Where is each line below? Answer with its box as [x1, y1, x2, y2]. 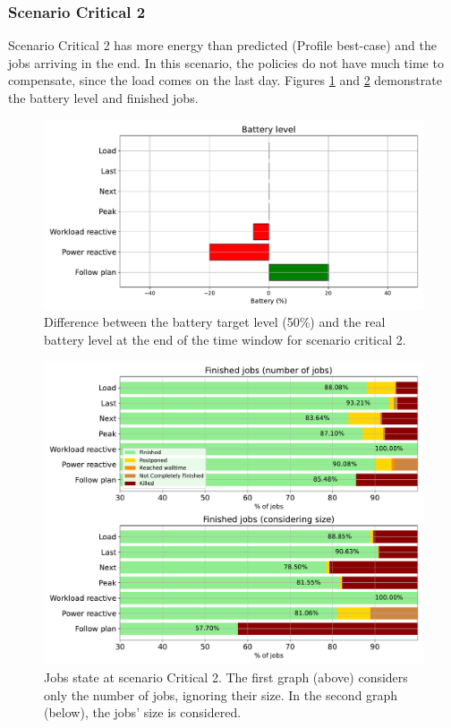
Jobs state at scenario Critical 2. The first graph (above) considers [44, 668, 408, 687]
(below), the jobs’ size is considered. [44, 703, 242, 722]
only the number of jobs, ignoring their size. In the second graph [44, 685, 398, 704]
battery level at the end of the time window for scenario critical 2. [44, 330, 406, 348]
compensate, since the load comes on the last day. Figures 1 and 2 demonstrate [8, 71, 442, 90]
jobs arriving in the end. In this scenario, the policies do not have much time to [8, 53, 444, 72]
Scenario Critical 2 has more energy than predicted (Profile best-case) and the [8, 36, 437, 55]
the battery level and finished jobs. [8, 89, 199, 107]
